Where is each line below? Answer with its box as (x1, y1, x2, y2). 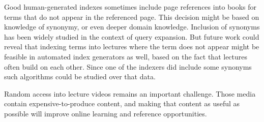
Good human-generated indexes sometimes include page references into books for (4, 2, 257, 12)
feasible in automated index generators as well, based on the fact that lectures (4, 51, 248, 62)
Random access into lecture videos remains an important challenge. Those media (4, 88, 256, 99)
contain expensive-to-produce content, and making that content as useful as (4, 98, 240, 109)
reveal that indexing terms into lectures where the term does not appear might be (4, 41, 259, 52)
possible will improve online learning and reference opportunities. (4, 108, 207, 118)
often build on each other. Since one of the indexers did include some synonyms (4, 61, 252, 72)
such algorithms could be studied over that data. (4, 71, 156, 82)
